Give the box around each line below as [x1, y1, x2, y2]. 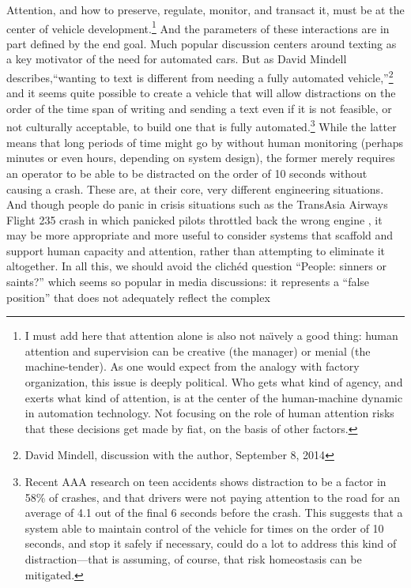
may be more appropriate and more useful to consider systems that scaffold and [6, 227, 394, 243]
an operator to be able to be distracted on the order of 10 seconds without [6, 164, 368, 181]
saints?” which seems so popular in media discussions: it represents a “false [6, 273, 370, 290]
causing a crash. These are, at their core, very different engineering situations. [6, 180, 384, 197]
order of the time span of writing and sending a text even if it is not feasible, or [6, 100, 392, 116]
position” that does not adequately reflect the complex [6, 288, 270, 305]
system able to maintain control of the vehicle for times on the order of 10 [25, 519, 384, 536]
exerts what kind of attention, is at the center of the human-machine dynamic [25, 389, 403, 405]
